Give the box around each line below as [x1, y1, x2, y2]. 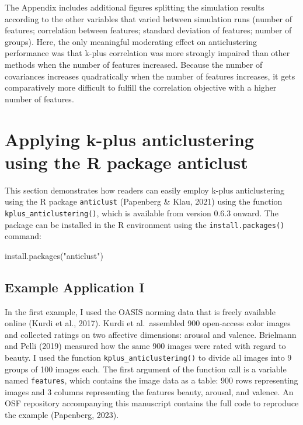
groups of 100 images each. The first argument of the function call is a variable [5, 362, 287, 375]
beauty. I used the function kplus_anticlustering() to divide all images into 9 [5, 351, 292, 363]
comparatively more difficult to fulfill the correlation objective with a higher [5, 81, 277, 94]
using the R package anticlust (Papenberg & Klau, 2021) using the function [5, 195, 283, 208]
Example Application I [5, 278, 145, 296]
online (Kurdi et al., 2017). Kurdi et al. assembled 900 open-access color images [5, 317, 291, 329]
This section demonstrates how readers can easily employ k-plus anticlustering [5, 184, 285, 196]
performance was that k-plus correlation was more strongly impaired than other [5, 47, 290, 59]
